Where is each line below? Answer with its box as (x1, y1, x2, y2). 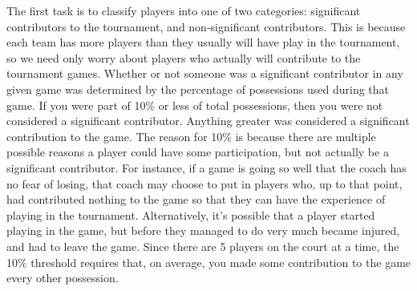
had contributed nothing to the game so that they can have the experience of (6, 191, 386, 208)
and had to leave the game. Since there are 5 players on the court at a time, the (6, 237, 399, 254)
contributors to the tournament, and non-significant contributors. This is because (6, 18, 406, 34)
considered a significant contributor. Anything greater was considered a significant (6, 112, 410, 129)
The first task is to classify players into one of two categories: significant (6, 2, 361, 18)
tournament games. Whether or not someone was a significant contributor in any (6, 65, 403, 82)
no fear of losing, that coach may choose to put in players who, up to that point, (6, 175, 403, 192)
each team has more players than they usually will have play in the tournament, (6, 34, 400, 51)
